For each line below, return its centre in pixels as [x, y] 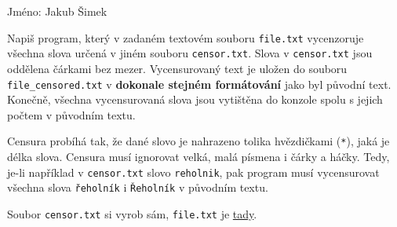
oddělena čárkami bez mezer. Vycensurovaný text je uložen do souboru [177, 68]
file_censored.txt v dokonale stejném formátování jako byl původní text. [199, 84]
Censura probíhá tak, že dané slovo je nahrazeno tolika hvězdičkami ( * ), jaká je [198, 141]
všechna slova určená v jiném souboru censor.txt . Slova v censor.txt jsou [190, 53]
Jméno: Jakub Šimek [57, 11]
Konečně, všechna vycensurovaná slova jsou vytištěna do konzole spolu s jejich [195, 99]
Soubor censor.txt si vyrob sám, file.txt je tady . [132, 213]
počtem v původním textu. [71, 114]
